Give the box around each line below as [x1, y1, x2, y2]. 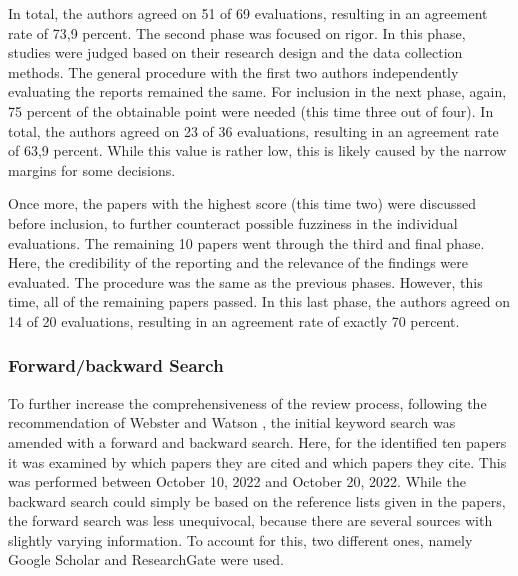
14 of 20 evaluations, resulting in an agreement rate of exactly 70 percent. [8, 310, 460, 331]
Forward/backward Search [8, 353, 224, 378]
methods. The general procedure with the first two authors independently [8, 61, 459, 82]
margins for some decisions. [8, 159, 176, 180]
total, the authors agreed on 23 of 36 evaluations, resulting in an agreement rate [8, 120, 499, 141]
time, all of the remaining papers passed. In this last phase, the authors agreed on [8, 291, 510, 312]
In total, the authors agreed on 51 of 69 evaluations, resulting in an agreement [8, 3, 488, 23]
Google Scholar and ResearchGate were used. [8, 549, 284, 570]
